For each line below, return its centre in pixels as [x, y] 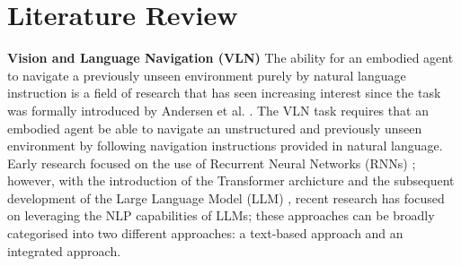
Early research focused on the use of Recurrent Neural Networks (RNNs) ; [212, 163]
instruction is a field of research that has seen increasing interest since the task [224, 93]
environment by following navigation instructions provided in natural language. [225, 146]
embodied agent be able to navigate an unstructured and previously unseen [215, 128]
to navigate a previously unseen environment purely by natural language [207, 75]
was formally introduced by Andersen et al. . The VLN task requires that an [218, 110]
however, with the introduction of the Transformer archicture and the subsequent [231, 180]
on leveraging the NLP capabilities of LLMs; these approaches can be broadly [221, 215]
